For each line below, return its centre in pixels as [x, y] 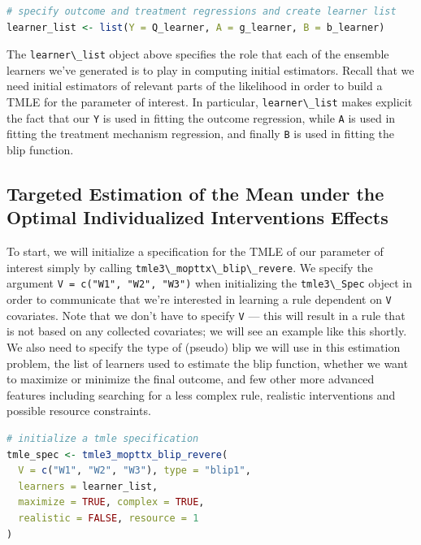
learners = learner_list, [88, 486]
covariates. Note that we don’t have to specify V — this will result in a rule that [206, 315]
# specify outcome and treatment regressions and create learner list [202, 11]
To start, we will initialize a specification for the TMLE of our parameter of [195, 251]
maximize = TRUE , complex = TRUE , [111, 502]
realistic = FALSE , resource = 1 [109, 518]
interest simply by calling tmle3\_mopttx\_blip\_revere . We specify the [190, 267]
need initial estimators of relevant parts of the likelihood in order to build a [195, 86]
